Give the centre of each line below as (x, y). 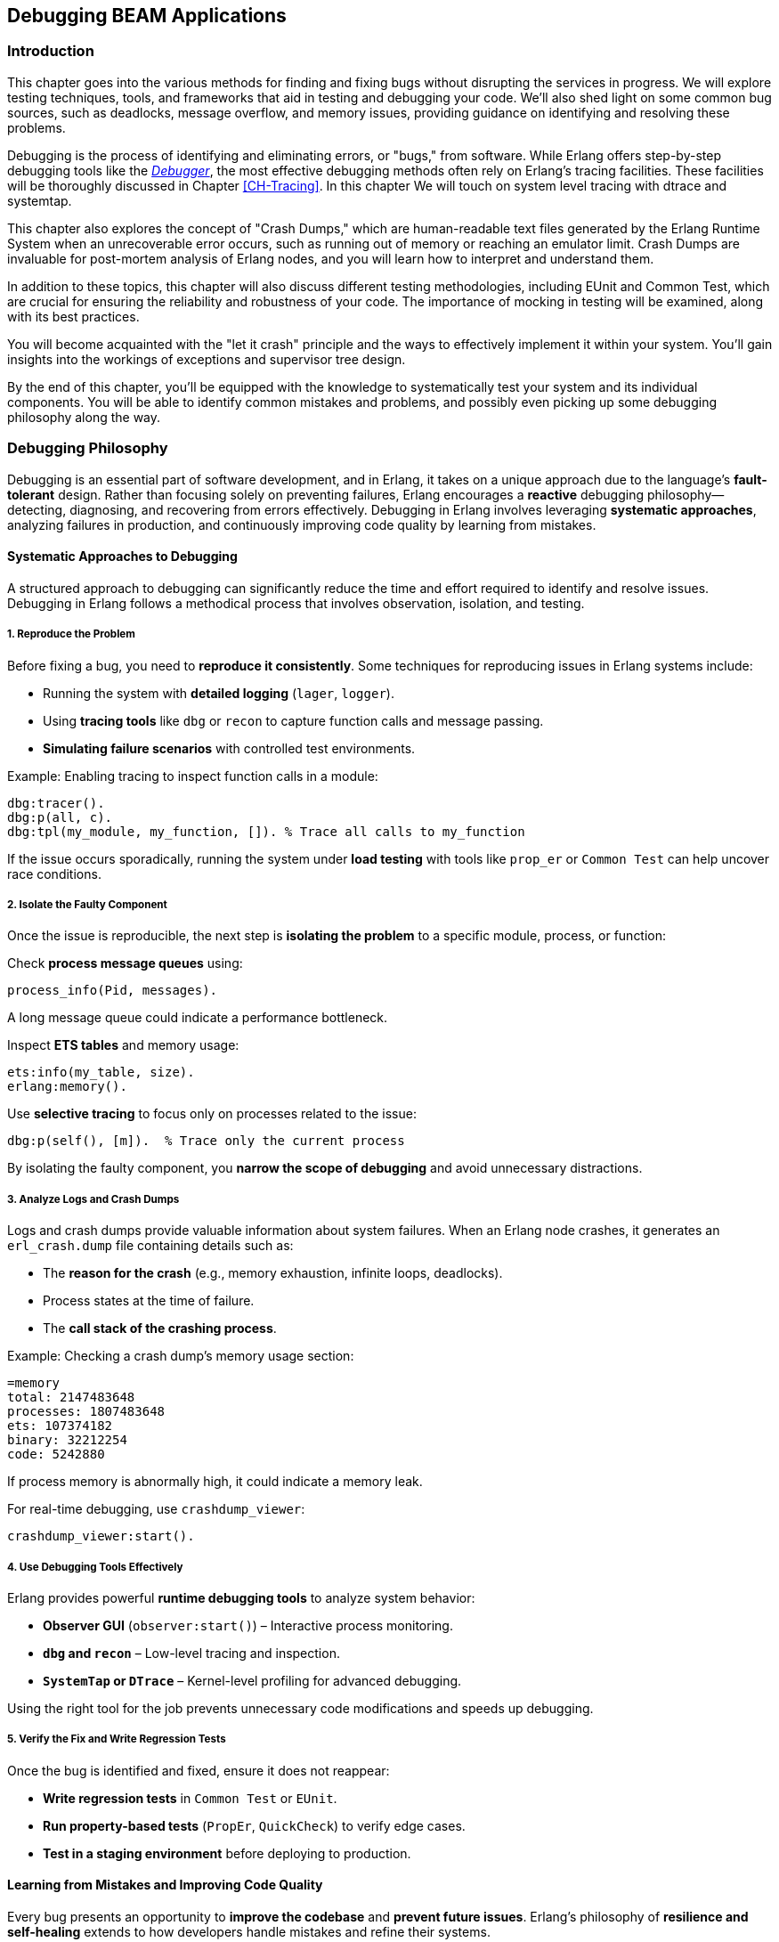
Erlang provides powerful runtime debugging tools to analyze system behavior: (241, 1597)
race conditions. (54, 873)
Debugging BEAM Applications (147, 16)
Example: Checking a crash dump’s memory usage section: (181, 1356)
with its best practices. (73, 316)
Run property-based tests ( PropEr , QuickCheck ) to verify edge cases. (254, 1825)
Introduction (51, 51)
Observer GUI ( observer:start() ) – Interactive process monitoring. (248, 1625)
